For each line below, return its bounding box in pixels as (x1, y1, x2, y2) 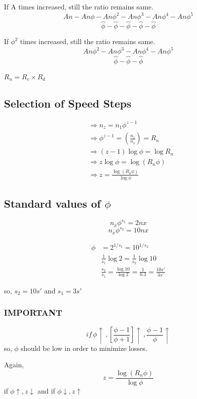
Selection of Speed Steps (4, 95, 132, 111)
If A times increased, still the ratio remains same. (4, 1, 154, 11)
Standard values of (4, 196, 101, 211)
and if (38, 385, 55, 396)
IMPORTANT (4, 306, 63, 319)
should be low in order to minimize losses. (21, 342, 148, 353)
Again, (4, 359, 24, 370)
